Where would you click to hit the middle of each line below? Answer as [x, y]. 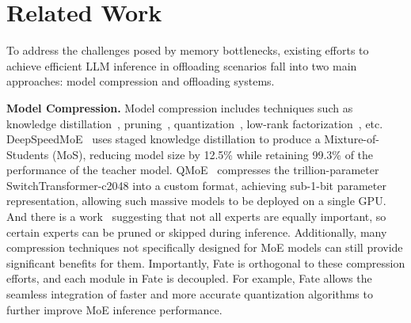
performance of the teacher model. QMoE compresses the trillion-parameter [193, 170]
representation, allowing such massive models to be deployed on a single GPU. [196, 201]
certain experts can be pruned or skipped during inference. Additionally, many [197, 232]
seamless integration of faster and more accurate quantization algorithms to [190, 294]
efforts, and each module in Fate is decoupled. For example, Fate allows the [189, 278]
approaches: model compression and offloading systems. [141, 81]
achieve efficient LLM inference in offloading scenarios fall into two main [182, 65]
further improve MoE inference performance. [114, 309]
